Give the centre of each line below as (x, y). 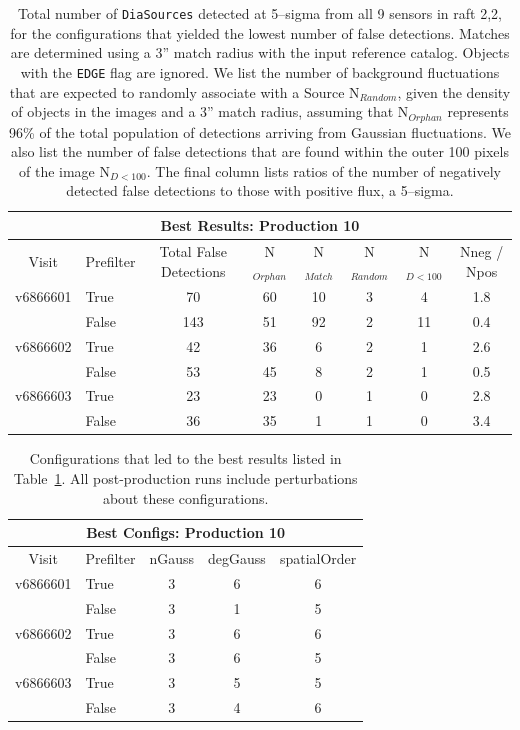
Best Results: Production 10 (260, 224)
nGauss (172, 558)
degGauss (237, 558)
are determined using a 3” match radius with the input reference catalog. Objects (260, 52)
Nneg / (482, 251)
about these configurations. (185, 497)
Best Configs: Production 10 (186, 532)
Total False (193, 251)
